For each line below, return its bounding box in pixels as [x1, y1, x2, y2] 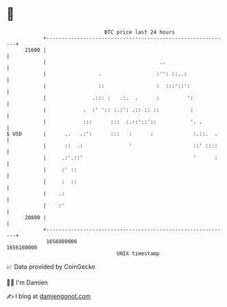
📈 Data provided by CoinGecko [6, 263, 96, 271]
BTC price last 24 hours [104, 29, 175, 36]
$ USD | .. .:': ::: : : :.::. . [6, 130, 218, 137]
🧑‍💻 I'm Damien [6, 278, 49, 286]
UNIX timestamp [116, 250, 160, 257]
